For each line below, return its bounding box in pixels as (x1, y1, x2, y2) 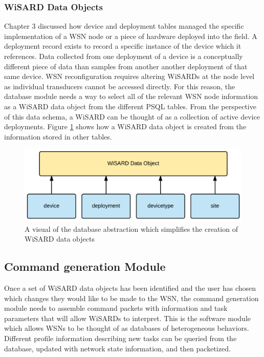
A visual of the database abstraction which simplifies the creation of (25, 223, 238, 234)
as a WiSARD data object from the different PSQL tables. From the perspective (4, 101, 256, 111)
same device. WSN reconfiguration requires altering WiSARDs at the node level (4, 71, 255, 82)
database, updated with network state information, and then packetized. (4, 343, 231, 353)
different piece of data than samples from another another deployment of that (4, 61, 248, 71)
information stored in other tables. (4, 131, 112, 142)
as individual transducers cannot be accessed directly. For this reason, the (4, 81, 235, 91)
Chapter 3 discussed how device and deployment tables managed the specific (4, 21, 244, 31)
